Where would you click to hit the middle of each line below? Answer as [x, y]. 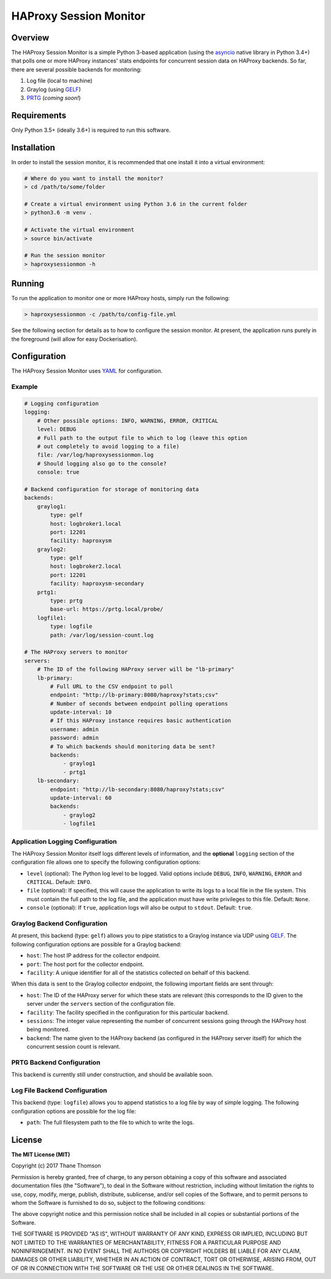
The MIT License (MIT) [41, 1155]
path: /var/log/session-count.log [102, 635]
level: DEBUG [57, 429]
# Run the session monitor [65, 255]
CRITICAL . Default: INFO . [59, 882]
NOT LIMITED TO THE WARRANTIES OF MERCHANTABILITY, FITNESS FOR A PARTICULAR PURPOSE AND [146, 1242]
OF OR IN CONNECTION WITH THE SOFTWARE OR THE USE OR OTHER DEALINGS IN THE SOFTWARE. [143, 1268]
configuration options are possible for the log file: [74, 1111]
